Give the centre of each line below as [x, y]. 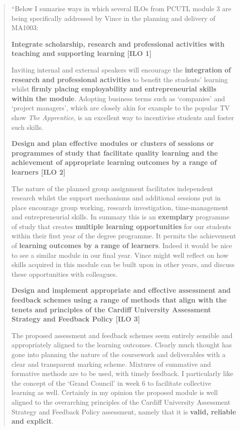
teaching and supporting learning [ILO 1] [81, 53]
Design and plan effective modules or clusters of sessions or [113, 143]
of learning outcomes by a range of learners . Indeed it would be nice [122, 245]
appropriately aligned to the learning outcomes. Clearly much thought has [121, 345]
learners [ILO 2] [39, 171]
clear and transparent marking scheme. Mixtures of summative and [111, 364]
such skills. [27, 127]
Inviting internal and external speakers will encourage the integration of [121, 69]
